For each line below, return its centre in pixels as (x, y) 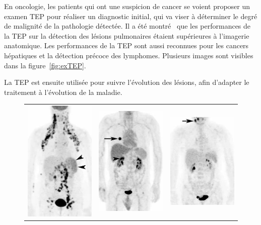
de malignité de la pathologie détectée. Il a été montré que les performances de (127, 26)
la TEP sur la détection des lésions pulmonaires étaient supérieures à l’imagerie (127, 35)
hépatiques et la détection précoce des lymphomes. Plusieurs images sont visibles (129, 55)
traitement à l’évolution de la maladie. (63, 92)
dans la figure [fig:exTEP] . (45, 65)
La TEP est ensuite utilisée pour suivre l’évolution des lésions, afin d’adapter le (127, 82)
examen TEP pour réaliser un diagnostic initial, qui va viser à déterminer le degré (131, 16)
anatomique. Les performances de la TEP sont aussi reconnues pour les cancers (126, 45)
